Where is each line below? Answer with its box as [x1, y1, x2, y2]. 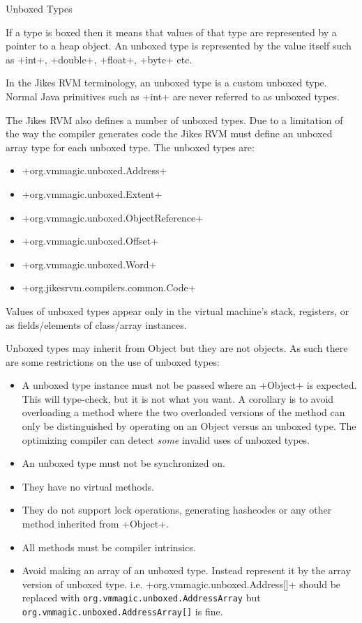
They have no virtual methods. [22, 479, 154, 493]
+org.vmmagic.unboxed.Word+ [22, 256, 157, 271]
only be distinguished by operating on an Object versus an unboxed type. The [22, 419, 356, 433]
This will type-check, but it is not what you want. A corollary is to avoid [22, 391, 334, 406]
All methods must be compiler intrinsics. [22, 539, 196, 554]
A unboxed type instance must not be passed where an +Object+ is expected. [22, 378, 357, 392]
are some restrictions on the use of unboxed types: [6, 354, 220, 369]
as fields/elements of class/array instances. [6, 317, 187, 332]
